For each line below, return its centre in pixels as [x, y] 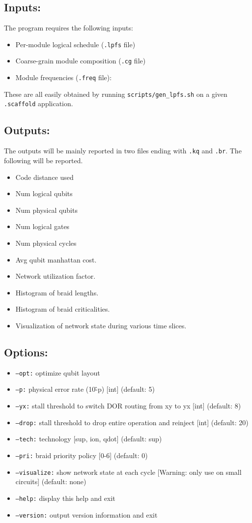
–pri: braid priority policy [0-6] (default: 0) [82, 455]
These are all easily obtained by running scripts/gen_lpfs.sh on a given [116, 94]
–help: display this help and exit [65, 498]
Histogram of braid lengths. [57, 292]
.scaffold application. [39, 103]
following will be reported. [43, 160]
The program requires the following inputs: [69, 28]
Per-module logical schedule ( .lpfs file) [75, 44]
